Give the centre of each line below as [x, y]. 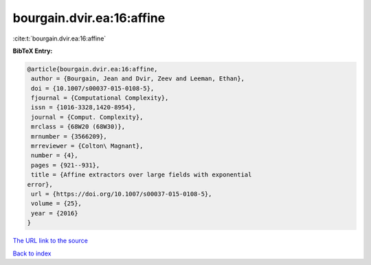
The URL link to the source [50, 241]
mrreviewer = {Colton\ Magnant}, [87, 146]
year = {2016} [55, 213]
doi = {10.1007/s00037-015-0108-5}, [93, 88]
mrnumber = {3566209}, [69, 136]
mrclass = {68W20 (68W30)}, [78, 127]
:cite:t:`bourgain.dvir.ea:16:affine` [59, 38]
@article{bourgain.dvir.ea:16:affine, [92, 69]
